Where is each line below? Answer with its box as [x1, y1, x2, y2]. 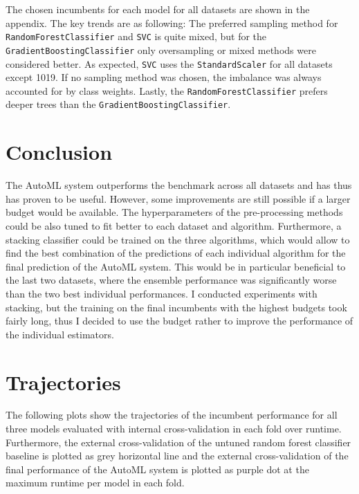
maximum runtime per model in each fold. [6, 475, 185, 490]
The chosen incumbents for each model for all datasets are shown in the [6, 2, 310, 16]
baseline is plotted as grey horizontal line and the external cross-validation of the [6, 448, 349, 463]
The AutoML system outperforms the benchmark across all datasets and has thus [6, 178, 352, 192]
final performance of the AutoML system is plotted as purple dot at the [6, 461, 309, 476]
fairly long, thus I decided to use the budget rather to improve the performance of [6, 313, 353, 328]
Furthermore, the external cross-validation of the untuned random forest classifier [6, 434, 351, 449]
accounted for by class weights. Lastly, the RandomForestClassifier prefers [6, 83, 328, 98]
